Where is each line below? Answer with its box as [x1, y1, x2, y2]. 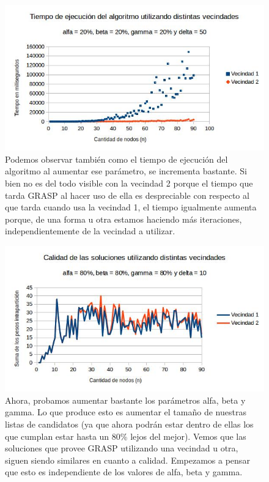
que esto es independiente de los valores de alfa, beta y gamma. [5, 465, 243, 478]
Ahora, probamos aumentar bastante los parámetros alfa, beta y [5, 393, 246, 406]
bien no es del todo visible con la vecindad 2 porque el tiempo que [5, 177, 253, 190]
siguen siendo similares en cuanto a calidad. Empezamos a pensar [5, 453, 250, 466]
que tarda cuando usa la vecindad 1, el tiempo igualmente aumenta [5, 201, 257, 213]
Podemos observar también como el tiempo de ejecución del [5, 152, 228, 165]
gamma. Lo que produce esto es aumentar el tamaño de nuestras [5, 406, 246, 418]
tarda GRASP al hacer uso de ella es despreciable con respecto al [5, 188, 249, 201]
